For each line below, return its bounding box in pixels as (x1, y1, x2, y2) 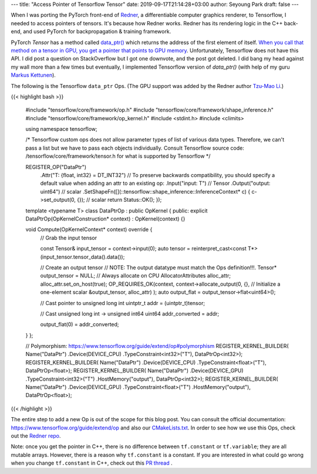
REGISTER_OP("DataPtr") (25, 163, 87, 170)
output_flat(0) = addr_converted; (40, 321, 120, 328)
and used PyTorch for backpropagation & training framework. (22, 28, 171, 35)
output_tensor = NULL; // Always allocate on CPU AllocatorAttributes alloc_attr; (40, 272, 231, 279)
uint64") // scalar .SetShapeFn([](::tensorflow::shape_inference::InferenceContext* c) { (40, 188, 251, 195)
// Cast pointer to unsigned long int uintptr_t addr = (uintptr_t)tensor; (40, 299, 205, 306)
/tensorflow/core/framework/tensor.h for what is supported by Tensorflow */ (25, 153, 211, 160)
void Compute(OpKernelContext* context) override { (25, 226, 153, 233)
